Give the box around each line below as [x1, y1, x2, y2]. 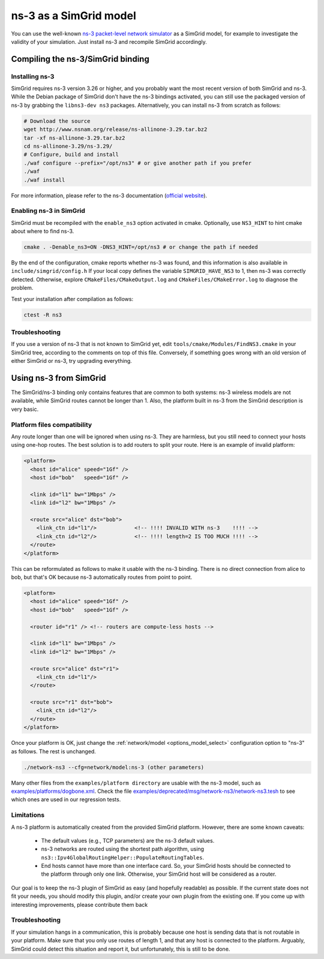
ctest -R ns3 [23, 311, 62, 318]
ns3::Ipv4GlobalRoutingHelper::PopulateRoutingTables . [41, 853, 204, 861]
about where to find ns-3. [11, 228, 74, 235]
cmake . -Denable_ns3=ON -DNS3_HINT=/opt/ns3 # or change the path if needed [23, 243, 258, 251]
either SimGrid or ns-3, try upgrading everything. [11, 357, 132, 365]
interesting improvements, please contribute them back [11, 901, 148, 908]
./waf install [23, 176, 65, 183]
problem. [11, 284, 34, 291]
